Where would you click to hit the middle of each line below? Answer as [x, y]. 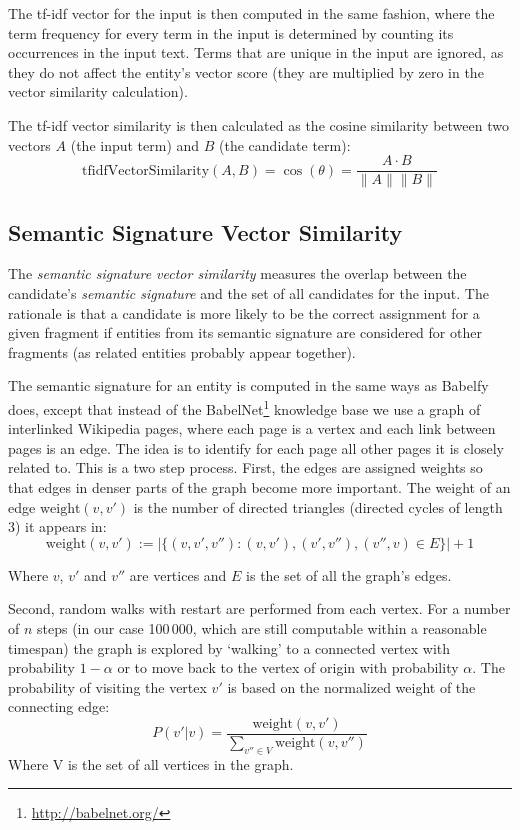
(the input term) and [135, 144]
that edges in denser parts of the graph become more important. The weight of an [259, 487]
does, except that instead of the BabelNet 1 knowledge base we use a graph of [244, 407]
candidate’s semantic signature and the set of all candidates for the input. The [248, 293]
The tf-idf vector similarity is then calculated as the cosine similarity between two [258, 124]
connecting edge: [59, 706]
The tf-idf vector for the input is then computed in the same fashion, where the [251, 13]
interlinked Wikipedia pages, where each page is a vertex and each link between [252, 428]
